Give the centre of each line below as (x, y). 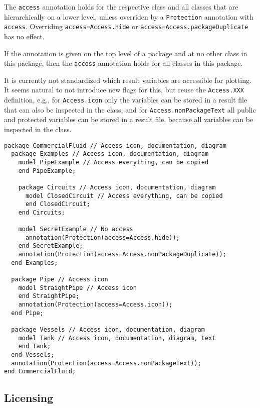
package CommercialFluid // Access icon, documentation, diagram (115, 145)
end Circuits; (42, 212)
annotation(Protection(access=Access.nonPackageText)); (106, 363)
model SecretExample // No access (76, 229)
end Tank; (35, 346)
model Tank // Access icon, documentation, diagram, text (117, 338)
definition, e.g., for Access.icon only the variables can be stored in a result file (126, 100)
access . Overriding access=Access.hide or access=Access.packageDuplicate (126, 26)
